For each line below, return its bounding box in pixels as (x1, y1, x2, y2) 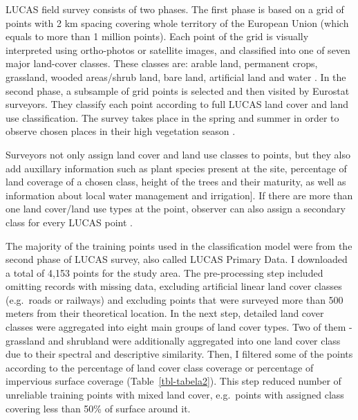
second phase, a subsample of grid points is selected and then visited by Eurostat (6, 83, 350, 98)
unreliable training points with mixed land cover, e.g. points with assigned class (6, 387, 344, 402)
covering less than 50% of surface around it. (6, 401, 191, 415)
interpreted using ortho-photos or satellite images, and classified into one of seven (6, 42, 350, 57)
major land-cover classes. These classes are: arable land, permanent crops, (6, 56, 318, 71)
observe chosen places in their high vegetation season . (6, 124, 236, 138)
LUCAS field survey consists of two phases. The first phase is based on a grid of (6, 2, 344, 16)
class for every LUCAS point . (6, 214, 133, 229)
